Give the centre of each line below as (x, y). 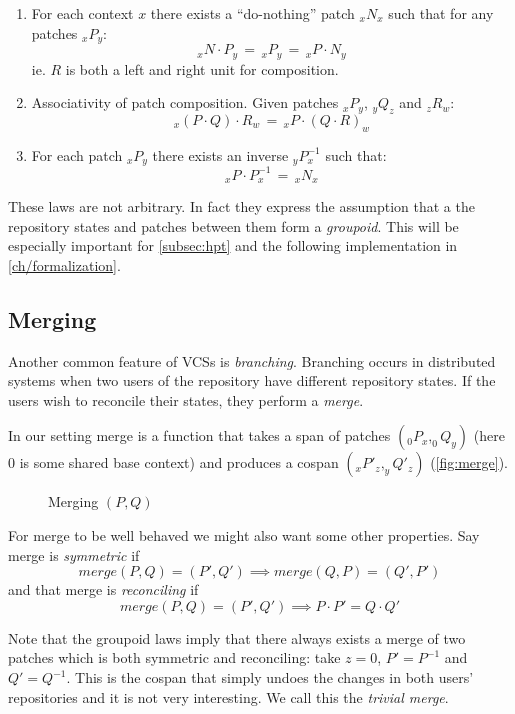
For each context (82, 13)
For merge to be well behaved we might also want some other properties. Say (244, 535)
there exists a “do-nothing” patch (252, 13)
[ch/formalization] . (64, 264)
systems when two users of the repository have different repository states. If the (252, 380)
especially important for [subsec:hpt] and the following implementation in (233, 245)
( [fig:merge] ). (469, 462)
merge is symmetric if (74, 554)
